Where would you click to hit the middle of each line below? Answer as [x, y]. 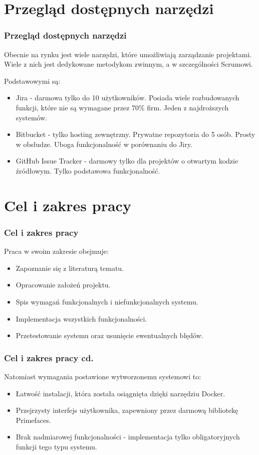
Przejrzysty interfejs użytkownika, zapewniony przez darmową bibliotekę [127, 410]
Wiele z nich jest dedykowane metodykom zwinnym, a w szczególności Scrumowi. [128, 64]
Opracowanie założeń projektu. [63, 285]
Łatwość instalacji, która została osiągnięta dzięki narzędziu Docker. [120, 393]
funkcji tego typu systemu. [56, 446]
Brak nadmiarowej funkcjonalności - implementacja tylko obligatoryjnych [128, 437]
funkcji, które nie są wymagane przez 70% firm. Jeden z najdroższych [122, 107]
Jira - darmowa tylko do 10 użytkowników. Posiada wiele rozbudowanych [127, 98]
